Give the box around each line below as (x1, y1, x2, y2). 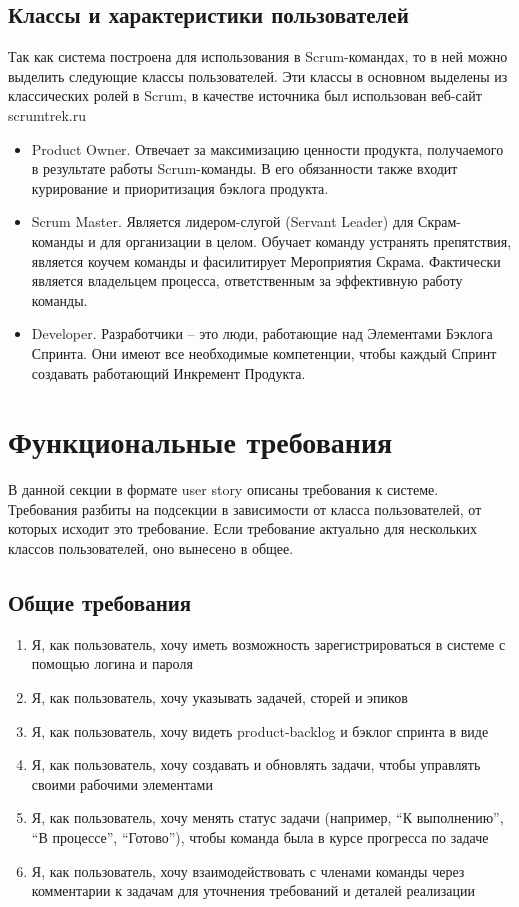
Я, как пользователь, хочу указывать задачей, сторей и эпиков (31, 687, 408, 707)
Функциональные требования (8, 421, 393, 462)
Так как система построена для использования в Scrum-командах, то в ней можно (8, 46, 508, 67)
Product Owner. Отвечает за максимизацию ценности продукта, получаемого (31, 138, 504, 159)
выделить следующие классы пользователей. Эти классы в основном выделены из (8, 65, 508, 86)
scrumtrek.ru (8, 104, 86, 125)
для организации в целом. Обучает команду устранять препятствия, (100, 230, 512, 251)
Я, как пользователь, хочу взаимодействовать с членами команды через (31, 860, 465, 881)
